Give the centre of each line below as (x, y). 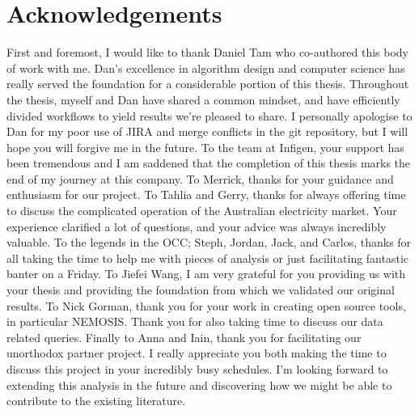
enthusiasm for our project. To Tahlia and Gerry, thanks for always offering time (206, 194)
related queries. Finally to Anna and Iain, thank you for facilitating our (184, 337)
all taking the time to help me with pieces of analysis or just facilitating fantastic (208, 258)
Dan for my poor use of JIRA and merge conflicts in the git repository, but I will (207, 131)
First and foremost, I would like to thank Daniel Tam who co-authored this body (207, 52)
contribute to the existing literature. (96, 401)
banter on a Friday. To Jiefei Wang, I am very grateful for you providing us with (206, 274)
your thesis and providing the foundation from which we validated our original (201, 290)
